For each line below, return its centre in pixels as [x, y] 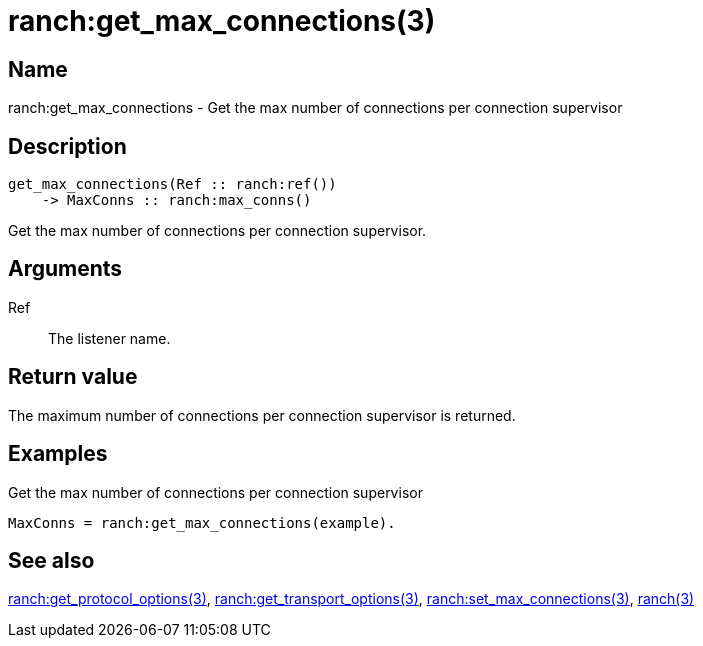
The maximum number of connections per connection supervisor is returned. [262, 415]
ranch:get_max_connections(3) [222, 21]
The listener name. [109, 338]
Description [67, 146]
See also [51, 560]
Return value [73, 377]
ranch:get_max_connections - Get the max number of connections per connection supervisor [315, 108]
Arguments [65, 269]
